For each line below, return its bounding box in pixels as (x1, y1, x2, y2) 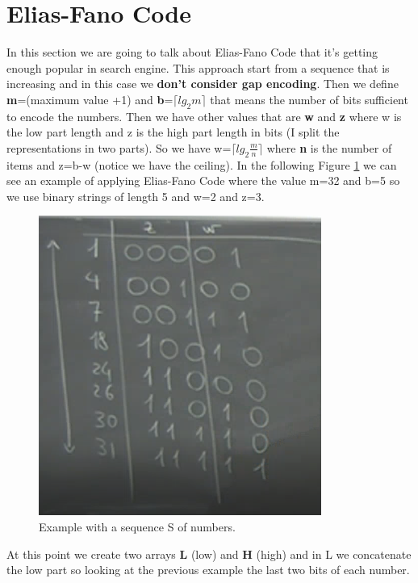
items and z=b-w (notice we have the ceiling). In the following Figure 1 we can (6, 156, 397, 173)
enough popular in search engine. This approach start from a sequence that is (6, 59, 390, 76)
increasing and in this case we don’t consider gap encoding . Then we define (6, 75, 399, 92)
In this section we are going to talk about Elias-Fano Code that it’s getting (6, 44, 378, 61)
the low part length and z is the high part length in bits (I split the (6, 124, 340, 141)
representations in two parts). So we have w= (6, 139, 232, 156)
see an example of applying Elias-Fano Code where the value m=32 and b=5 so (6, 172, 400, 189)
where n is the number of (266, 139, 392, 156)
